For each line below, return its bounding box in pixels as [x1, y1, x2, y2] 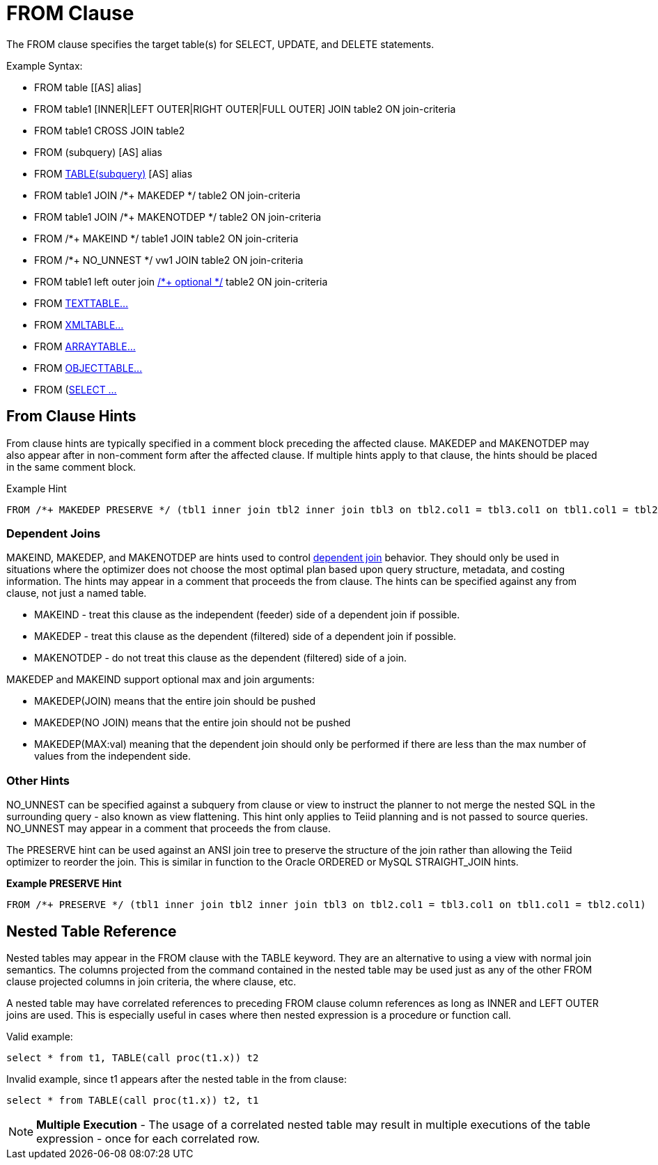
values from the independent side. [34, 750, 191, 763]
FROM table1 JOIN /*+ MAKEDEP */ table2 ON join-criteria [34, 189, 301, 201]
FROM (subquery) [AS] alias [34, 146, 163, 158]
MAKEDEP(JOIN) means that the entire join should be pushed [34, 695, 316, 707]
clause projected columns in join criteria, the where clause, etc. [6, 975, 297, 987]
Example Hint [6, 482, 67, 494]
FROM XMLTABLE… [34, 318, 124, 331]
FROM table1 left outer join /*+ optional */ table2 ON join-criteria [34, 275, 328, 288]
